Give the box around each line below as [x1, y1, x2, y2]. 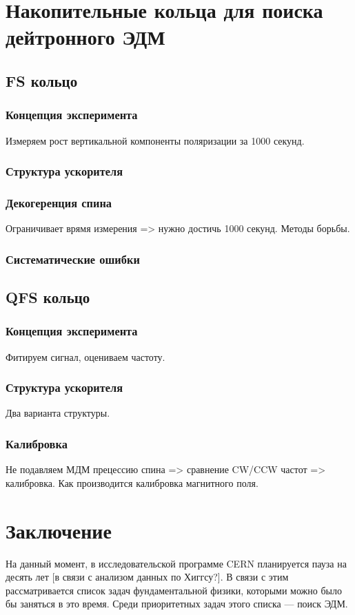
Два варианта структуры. [6, 406, 110, 420]
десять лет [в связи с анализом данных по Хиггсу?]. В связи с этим [6, 570, 289, 584]
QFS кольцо [6, 286, 90, 308]
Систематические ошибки [6, 250, 140, 267]
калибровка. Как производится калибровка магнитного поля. [6, 475, 258, 490]
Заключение [6, 516, 112, 544]
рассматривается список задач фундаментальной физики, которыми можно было [6, 583, 342, 597]
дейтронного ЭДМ [6, 23, 165, 51]
